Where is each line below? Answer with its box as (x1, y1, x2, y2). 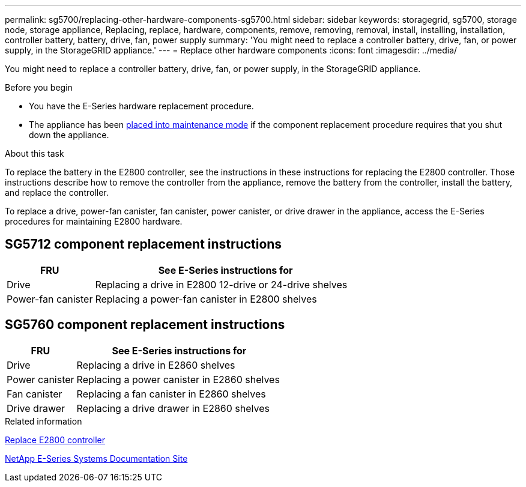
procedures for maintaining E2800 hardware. (5, 216, 183, 226)
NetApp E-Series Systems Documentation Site (5, 453, 188, 464)
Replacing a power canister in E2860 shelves (76, 373, 280, 386)
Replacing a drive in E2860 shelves (76, 358, 235, 371)
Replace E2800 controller (5, 434, 105, 445)
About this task (5, 148, 64, 159)
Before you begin (5, 82, 73, 92)
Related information (5, 416, 82, 426)
